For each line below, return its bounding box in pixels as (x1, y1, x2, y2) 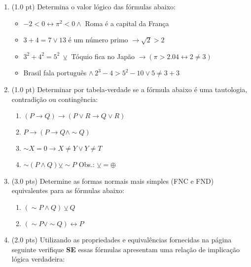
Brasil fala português (23, 67, 87, 78)
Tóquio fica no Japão (71, 51, 135, 61)
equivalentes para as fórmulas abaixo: (11, 185, 124, 196)
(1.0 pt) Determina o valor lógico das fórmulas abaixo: (11, 1, 176, 11)
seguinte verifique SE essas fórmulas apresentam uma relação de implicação (11, 244, 240, 254)
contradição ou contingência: (11, 94, 98, 104)
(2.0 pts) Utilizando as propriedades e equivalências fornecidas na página (11, 234, 232, 244)
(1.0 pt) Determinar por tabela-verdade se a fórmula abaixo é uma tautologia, (11, 84, 248, 94)
